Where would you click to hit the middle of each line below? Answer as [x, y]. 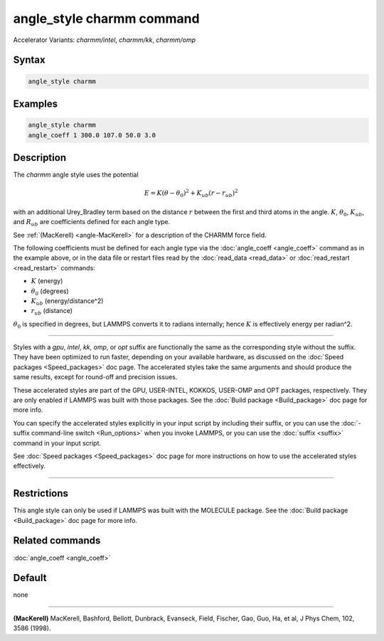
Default [30, 578]
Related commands [57, 541]
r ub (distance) [52, 312]
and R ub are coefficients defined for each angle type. [92, 223]
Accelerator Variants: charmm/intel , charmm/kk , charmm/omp [105, 40]
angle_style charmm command [106, 18]
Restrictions [41, 493]
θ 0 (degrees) [50, 292]
